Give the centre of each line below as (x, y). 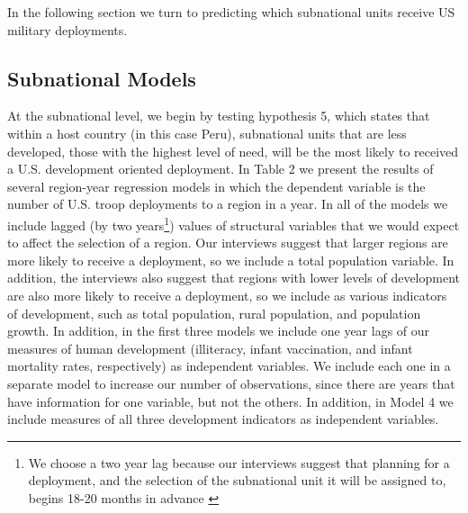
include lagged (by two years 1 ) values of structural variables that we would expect (234, 223)
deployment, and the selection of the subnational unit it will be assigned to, (237, 480)
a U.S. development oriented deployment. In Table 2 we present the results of (220, 169)
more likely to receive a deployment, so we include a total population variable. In (231, 260)
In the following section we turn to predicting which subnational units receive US (231, 12)
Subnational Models (102, 78)
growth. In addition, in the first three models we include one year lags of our (219, 331)
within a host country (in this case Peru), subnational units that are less (207, 133)
